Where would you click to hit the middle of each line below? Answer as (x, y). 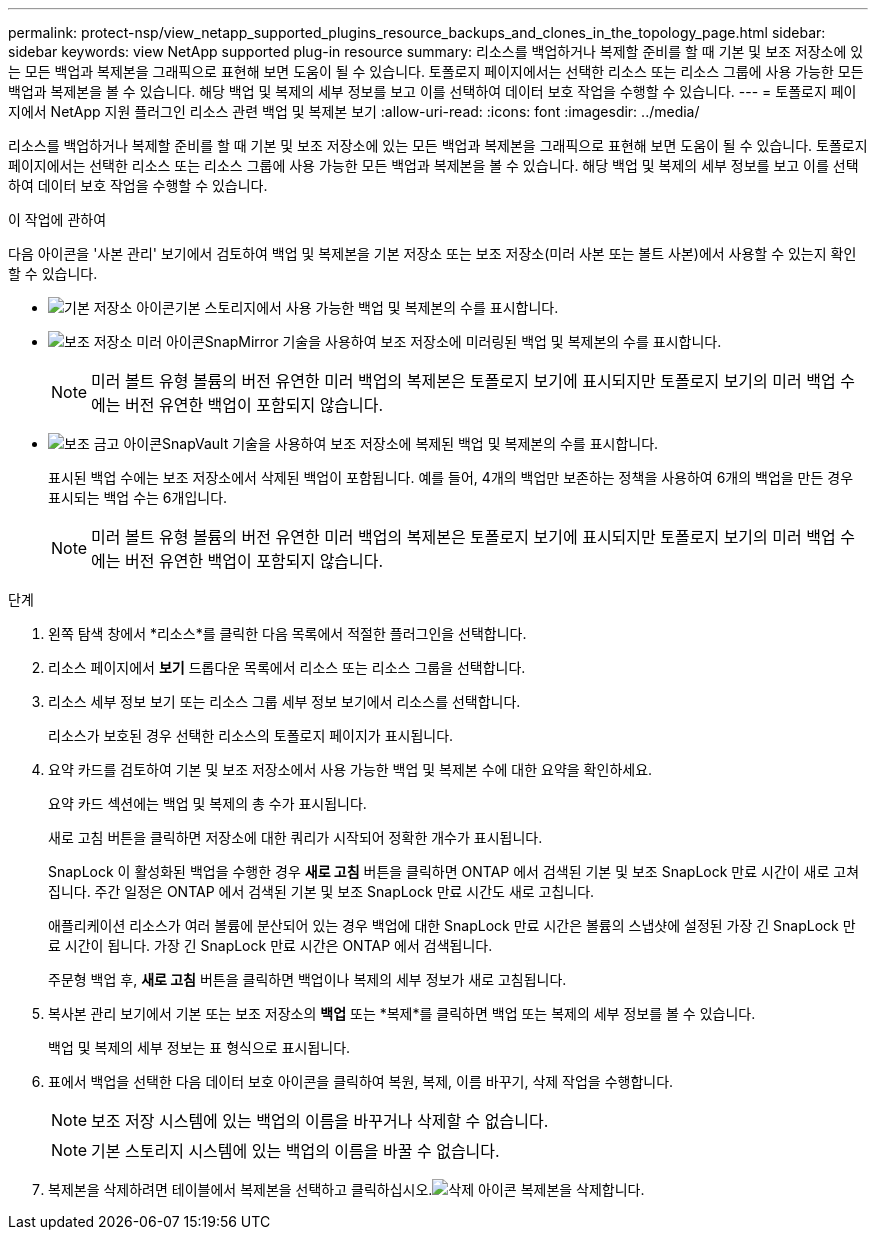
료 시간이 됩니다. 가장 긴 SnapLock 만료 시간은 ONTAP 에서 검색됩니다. (270, 945)
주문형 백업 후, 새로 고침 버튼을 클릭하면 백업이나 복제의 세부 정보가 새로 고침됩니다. (307, 979)
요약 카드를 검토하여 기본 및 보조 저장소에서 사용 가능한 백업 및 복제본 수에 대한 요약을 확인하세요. (350, 769)
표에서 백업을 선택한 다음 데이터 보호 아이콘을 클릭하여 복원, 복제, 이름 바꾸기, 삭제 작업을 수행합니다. (361, 1081)
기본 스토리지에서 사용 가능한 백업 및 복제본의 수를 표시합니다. (366, 307)
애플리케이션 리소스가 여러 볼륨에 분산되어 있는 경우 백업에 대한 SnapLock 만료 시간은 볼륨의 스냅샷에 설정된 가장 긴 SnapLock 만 (452, 925)
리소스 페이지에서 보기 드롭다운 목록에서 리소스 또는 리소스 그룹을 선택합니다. (287, 667)
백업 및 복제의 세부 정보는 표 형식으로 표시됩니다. (199, 1047)
